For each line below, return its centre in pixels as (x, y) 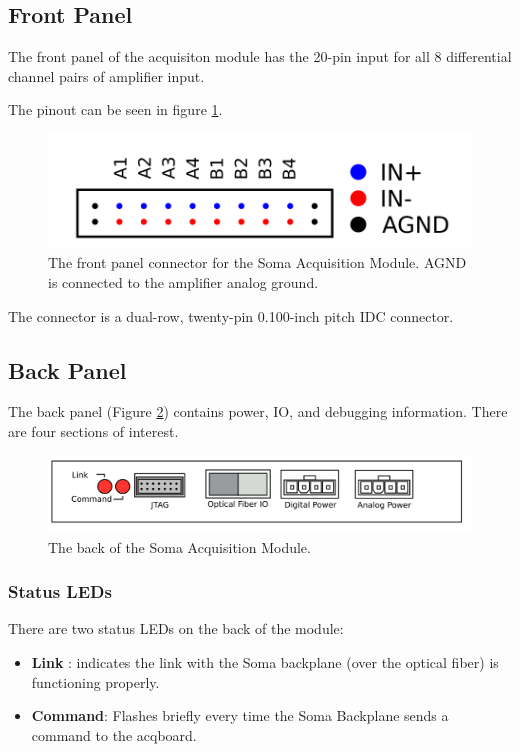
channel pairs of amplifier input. (106, 75)
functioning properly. (95, 681)
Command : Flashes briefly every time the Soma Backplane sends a (240, 715)
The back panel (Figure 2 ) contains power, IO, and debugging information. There (258, 411)
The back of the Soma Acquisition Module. (179, 546)
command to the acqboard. (114, 734)
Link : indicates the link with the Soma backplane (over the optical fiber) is (265, 661)
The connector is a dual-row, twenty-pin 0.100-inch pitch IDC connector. (231, 315)
